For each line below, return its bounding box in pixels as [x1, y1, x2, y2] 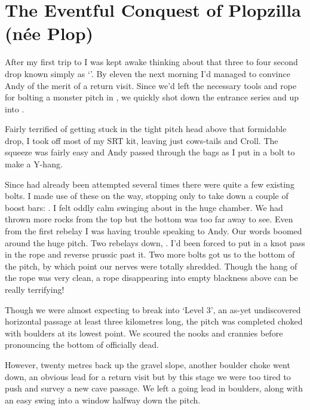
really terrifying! [5, 283, 65, 295]
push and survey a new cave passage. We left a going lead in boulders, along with [5, 382, 303, 394]
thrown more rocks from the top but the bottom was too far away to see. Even [5, 213, 293, 225]
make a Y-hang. [5, 158, 63, 170]
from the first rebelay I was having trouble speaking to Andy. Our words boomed [5, 225, 302, 237]
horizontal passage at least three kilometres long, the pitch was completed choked [5, 315, 303, 328]
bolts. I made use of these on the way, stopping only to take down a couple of [5, 189, 288, 202]
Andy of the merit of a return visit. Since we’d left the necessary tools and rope [5, 79, 297, 91]
